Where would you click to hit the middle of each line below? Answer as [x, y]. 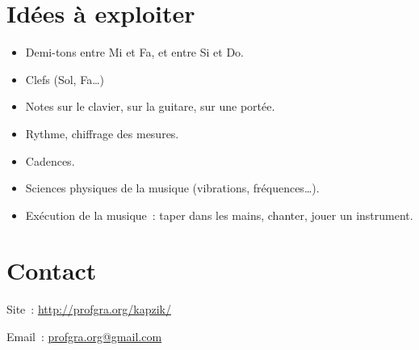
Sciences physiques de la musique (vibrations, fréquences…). [172, 188]
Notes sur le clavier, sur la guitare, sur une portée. [150, 106]
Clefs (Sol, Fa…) [65, 79]
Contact [52, 270]
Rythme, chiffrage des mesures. [102, 133]
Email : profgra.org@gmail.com [84, 336]
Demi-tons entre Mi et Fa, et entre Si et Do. [134, 52]
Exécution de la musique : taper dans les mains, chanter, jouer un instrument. [219, 215]
